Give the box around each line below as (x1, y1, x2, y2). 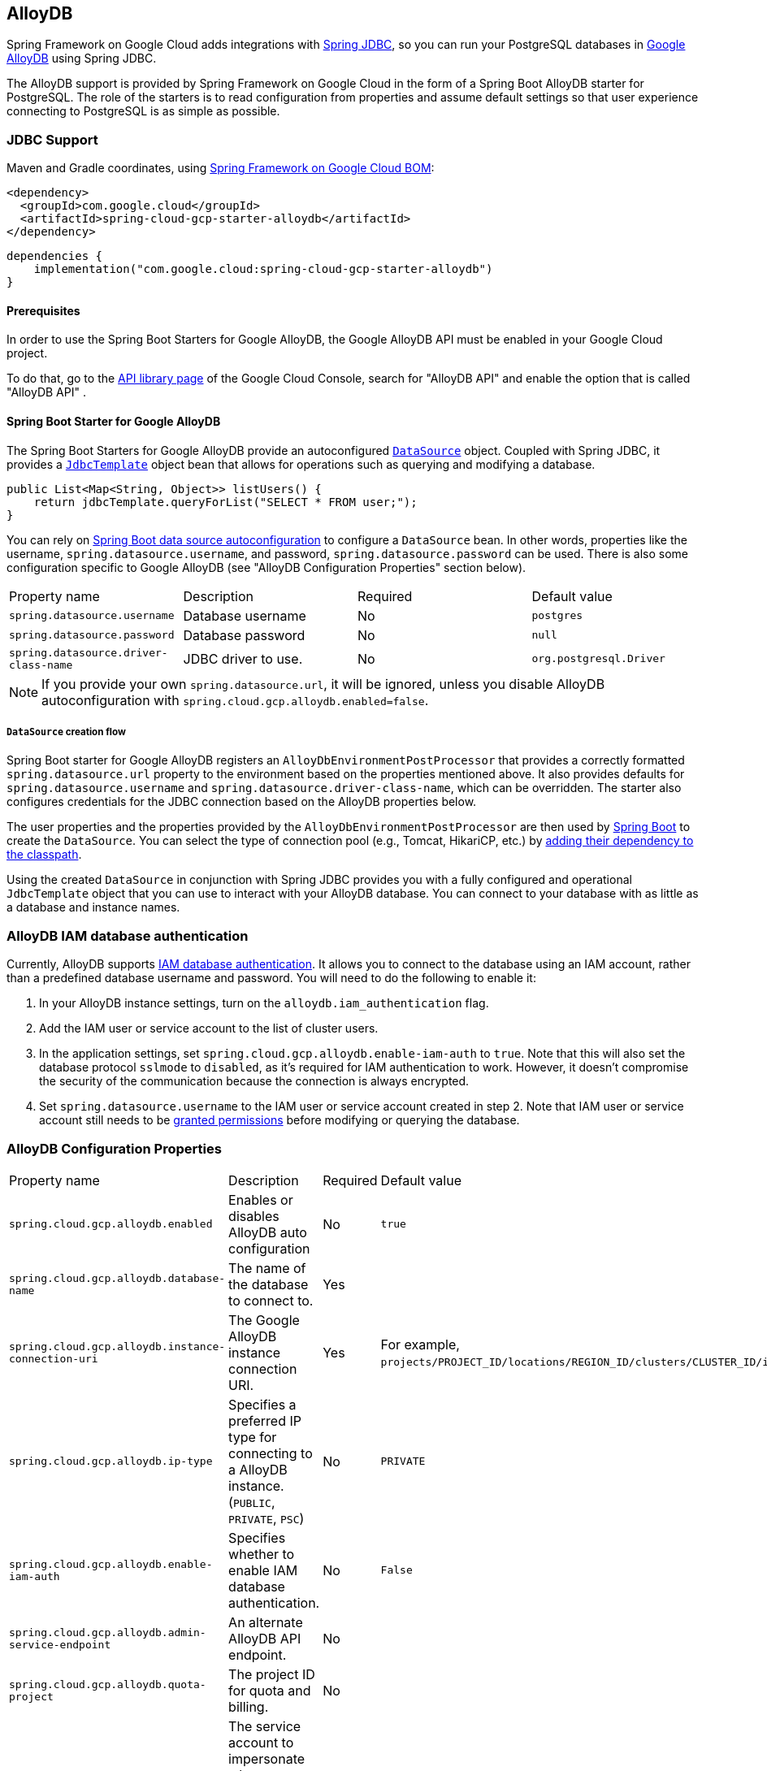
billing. (228, 1698, 269, 1715)
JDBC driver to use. (183, 650, 303, 667)
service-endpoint (9, 1638, 111, 1651)
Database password (183, 626, 305, 643)
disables (228, 1207, 279, 1224)
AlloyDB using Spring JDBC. (6, 51, 157, 66)
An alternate (228, 1613, 303, 1630)
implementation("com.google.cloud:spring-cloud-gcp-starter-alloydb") (33, 262, 493, 276)
